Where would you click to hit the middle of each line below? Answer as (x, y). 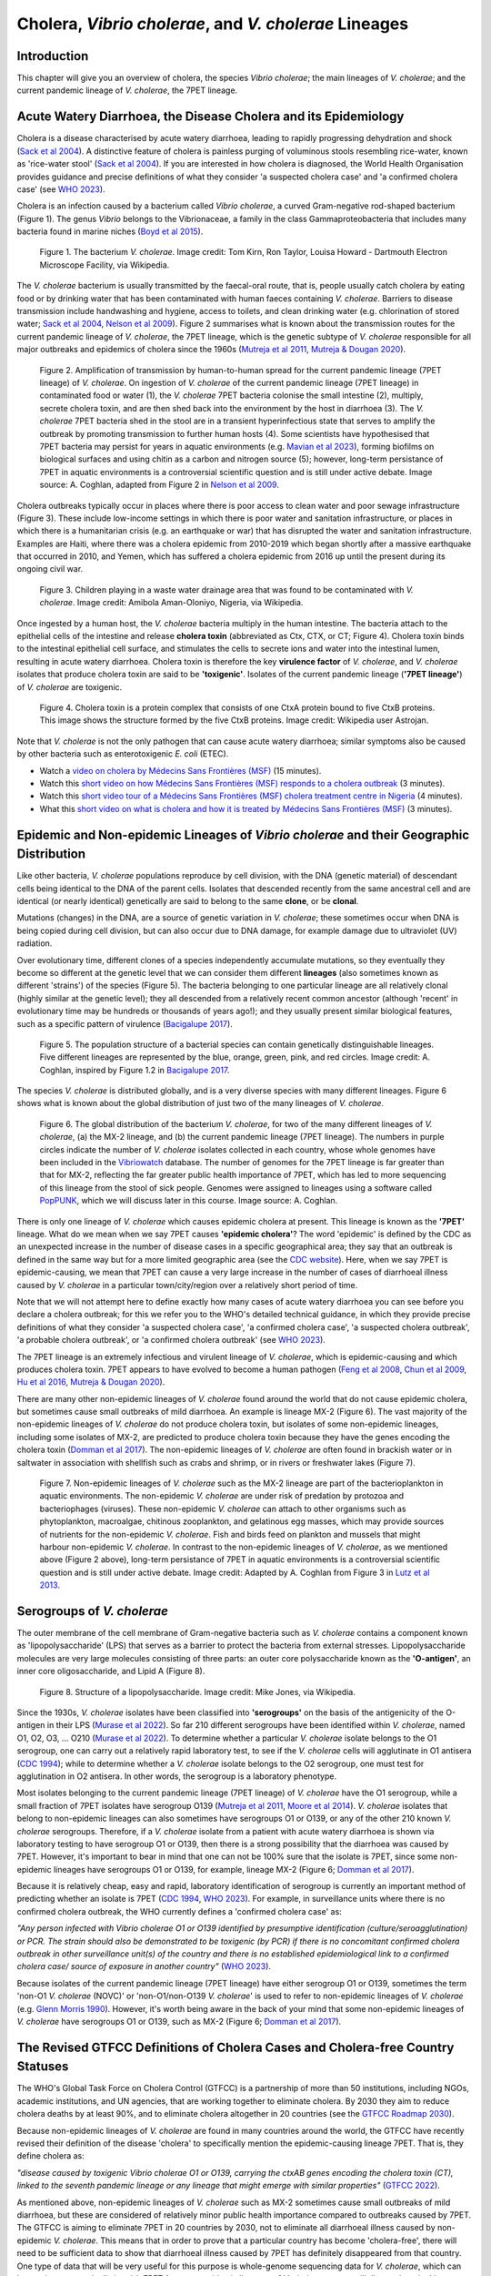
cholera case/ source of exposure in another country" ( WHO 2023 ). (144, 1966)
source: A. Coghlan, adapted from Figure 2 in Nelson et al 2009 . (159, 485)
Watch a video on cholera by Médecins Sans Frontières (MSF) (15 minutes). (180, 770)
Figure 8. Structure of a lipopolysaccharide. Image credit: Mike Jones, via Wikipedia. (198, 1692)
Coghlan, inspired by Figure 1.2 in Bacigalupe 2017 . (135, 1070)
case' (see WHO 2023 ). (61, 189)
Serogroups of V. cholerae (92, 1611)
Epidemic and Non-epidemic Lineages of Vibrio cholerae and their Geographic (243, 834)
